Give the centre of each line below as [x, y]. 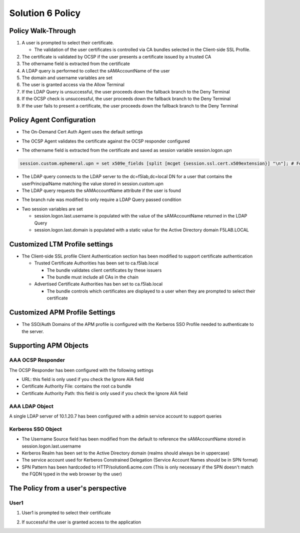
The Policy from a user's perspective [68, 488]
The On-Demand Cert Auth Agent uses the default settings [82, 132]
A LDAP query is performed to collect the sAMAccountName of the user [96, 70]
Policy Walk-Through [42, 31]
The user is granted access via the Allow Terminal [73, 84]
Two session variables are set [52, 209]
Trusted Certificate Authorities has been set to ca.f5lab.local [96, 263]
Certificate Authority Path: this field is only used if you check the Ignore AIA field [105, 393]
